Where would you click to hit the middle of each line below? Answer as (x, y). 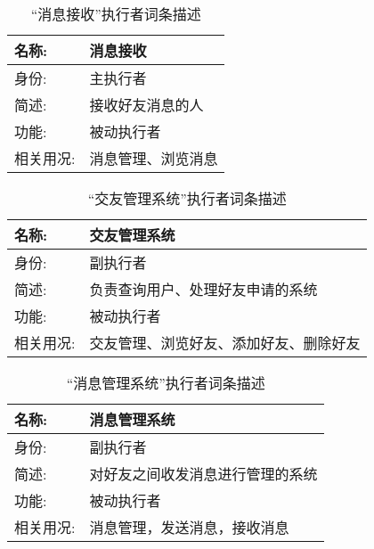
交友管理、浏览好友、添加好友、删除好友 (225, 343)
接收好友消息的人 (146, 105)
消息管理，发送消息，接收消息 (189, 527)
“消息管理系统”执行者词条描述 (166, 383)
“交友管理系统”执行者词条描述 (187, 198)
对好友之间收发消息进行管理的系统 (203, 474)
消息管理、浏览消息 (154, 158)
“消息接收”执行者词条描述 (116, 14)
